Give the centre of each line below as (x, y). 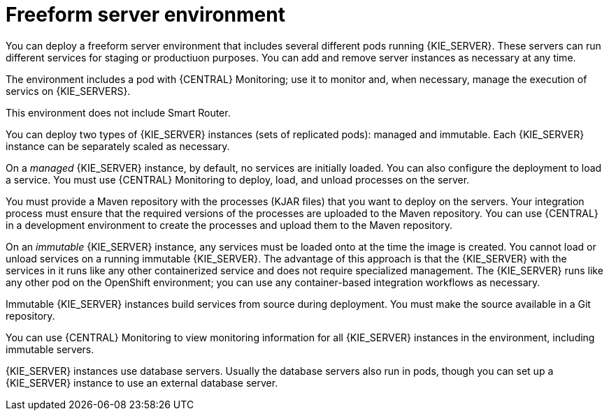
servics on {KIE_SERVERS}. (68, 91)
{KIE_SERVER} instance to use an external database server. (142, 382)
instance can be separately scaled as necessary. (118, 146)
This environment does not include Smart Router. (118, 112)
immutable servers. (50, 349)
